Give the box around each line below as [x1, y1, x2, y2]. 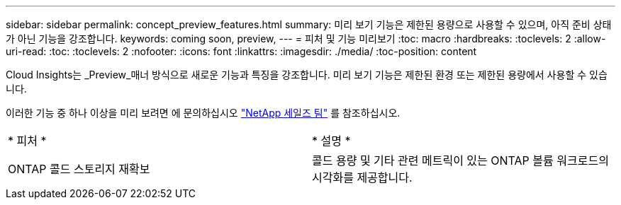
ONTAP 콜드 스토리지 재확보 [8, 162, 150, 176]
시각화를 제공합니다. [312, 170, 413, 184]
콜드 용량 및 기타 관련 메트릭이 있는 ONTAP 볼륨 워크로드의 [312, 153, 609, 168]
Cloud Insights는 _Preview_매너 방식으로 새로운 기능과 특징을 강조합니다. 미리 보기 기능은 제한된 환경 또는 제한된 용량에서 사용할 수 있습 [6, 69, 608, 81]
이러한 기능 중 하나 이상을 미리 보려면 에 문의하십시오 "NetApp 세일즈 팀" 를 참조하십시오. [6, 107, 401, 119]
